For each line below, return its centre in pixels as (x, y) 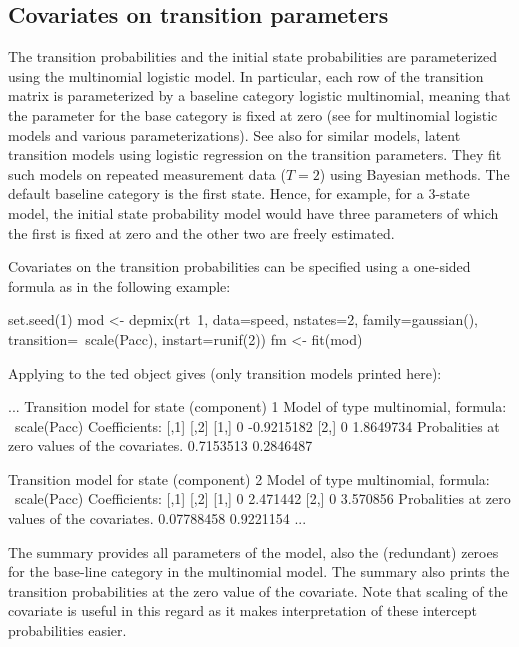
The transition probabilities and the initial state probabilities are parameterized (253, 56)
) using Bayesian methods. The (414, 173)
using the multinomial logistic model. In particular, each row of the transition (246, 75)
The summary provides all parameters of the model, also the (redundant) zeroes (253, 551)
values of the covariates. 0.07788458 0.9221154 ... (157, 518)
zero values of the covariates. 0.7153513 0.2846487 (160, 445)
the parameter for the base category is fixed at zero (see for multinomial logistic (253, 114)
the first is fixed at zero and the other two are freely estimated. (201, 232)
